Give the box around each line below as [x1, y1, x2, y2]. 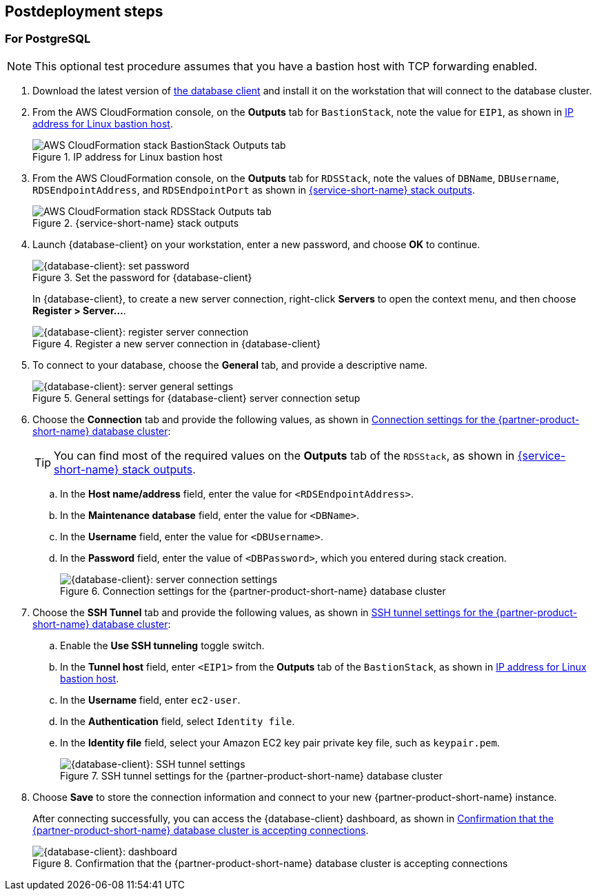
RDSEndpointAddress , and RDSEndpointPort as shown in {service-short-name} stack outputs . [32, 183, 475, 196]
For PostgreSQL [5, 32, 91, 46]
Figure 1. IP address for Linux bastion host [32, 150, 223, 163]
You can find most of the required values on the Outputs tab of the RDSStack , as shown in [54, 448, 515, 462]
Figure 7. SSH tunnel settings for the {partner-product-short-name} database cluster [60, 769, 443, 782]
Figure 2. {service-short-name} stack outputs [32, 216, 239, 229]
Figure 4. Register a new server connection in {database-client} [32, 337, 321, 349]
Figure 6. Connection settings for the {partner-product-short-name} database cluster [60, 584, 446, 597]
